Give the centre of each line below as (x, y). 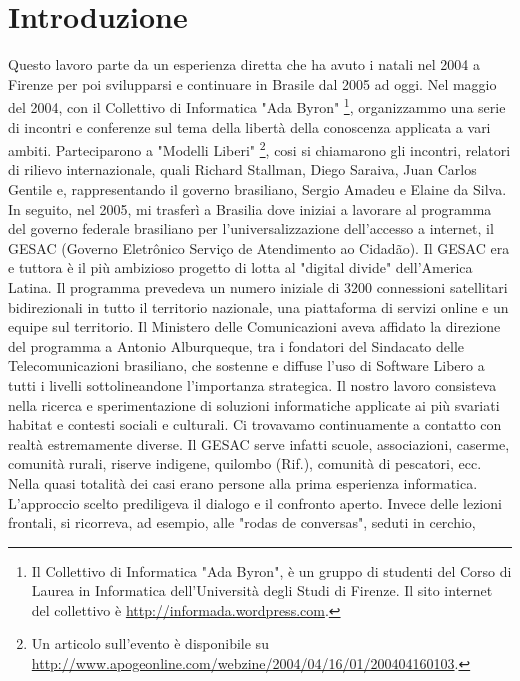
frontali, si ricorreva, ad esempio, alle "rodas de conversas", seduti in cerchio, (242, 522)
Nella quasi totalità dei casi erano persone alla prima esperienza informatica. (243, 482)
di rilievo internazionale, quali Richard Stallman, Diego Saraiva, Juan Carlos (242, 169)
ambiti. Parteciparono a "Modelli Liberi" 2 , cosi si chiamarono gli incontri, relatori (259, 148)
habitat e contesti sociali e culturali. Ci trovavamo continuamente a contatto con (255, 424)
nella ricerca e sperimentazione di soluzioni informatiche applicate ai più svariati (254, 404)
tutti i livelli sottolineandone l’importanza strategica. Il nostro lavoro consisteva (252, 384)
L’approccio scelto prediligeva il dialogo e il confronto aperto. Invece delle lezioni (255, 502)
